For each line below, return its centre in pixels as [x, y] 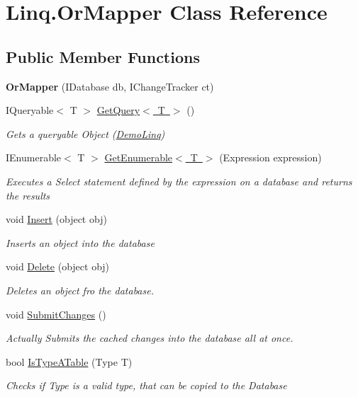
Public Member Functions [103, 56]
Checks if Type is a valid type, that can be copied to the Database [146, 385]
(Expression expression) [270, 157]
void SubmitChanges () [56, 314]
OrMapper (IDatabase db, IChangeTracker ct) [110, 86]
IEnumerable [34, 157]
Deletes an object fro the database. [80, 290]
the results [28, 195]
